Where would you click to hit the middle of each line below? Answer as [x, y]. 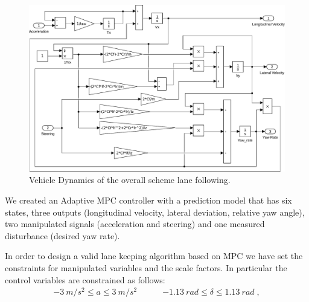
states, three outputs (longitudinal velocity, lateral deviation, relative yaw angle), [155, 212]
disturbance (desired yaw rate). [62, 235]
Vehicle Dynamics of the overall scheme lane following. [130, 180]
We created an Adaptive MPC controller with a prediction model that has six [148, 200]
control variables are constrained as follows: [85, 279]
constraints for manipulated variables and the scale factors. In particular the [146, 267]
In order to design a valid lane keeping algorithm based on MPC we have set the [154, 256]
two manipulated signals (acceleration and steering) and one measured [135, 224]
